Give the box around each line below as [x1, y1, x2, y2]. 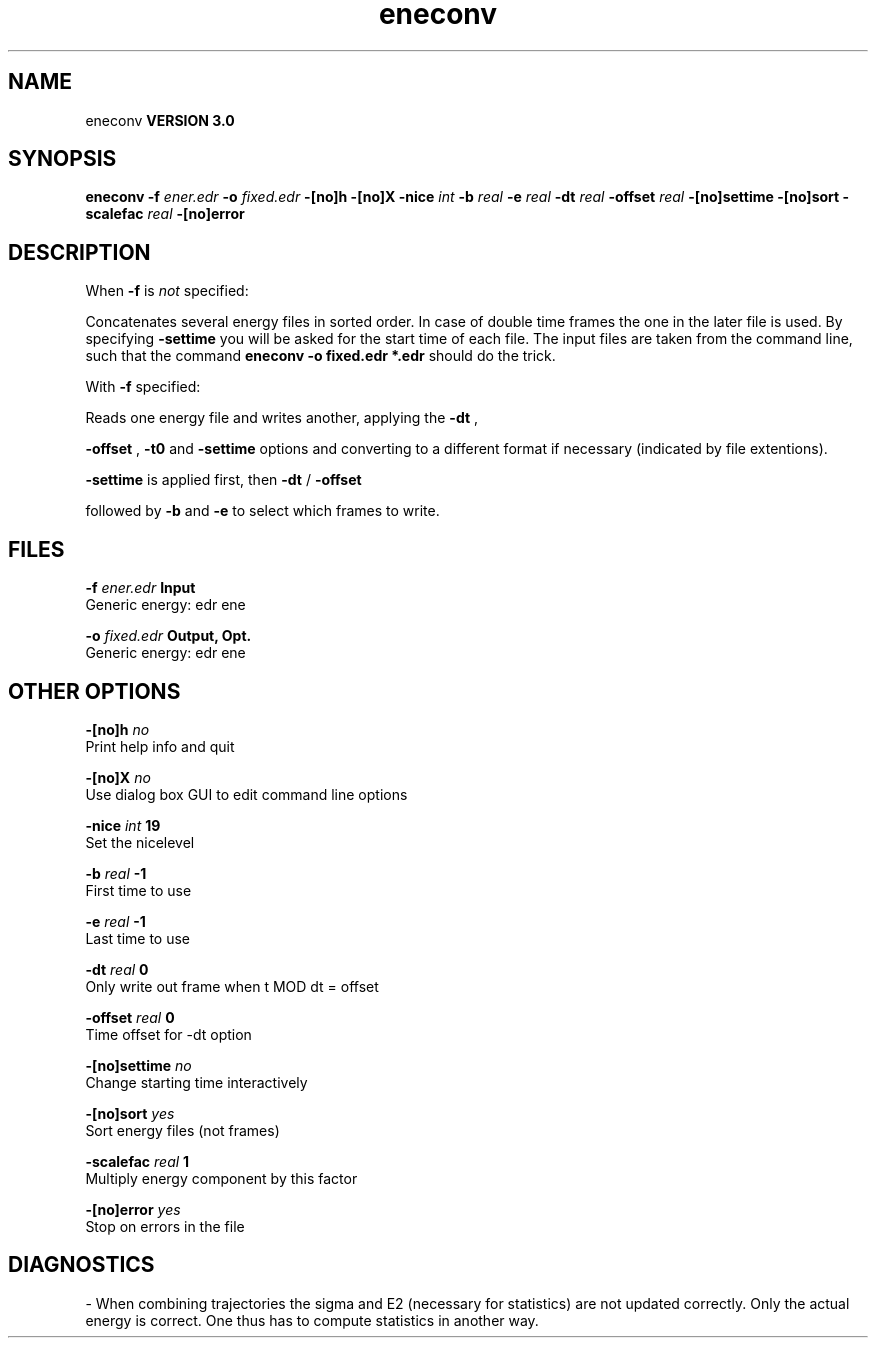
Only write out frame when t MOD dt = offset [85, 977, 379, 995]
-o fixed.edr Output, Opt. [85, 627, 252, 645]
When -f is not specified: [85, 282, 249, 300]
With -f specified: [85, 378, 201, 396]
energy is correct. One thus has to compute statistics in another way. [85, 1311, 539, 1329]
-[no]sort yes [85, 1104, 175, 1122]
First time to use [85, 881, 192, 899]
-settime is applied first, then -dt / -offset [85, 471, 362, 489]
